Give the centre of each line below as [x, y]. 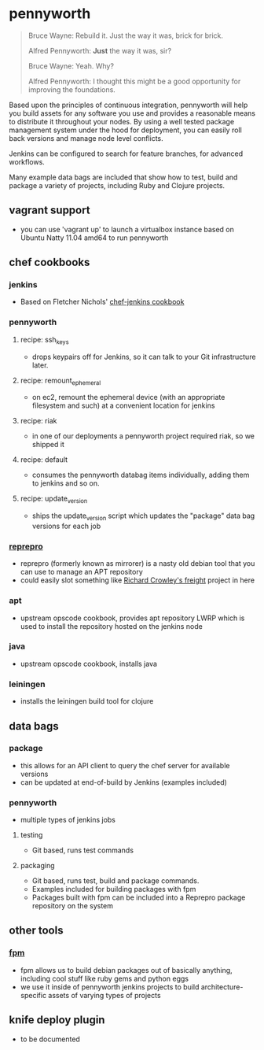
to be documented [50, 1039]
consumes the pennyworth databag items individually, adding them [141, 475]
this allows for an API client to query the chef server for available [125, 765]
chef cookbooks [49, 262]
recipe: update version [54, 499]
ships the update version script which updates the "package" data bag [143, 516]
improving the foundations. [72, 89]
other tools [36, 931]
